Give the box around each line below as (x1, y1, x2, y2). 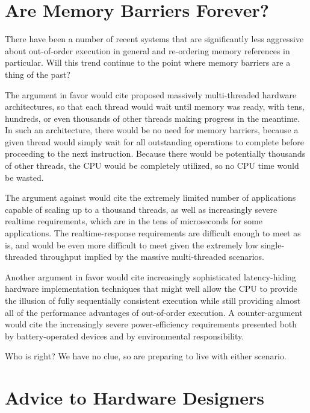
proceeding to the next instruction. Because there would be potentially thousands (5, 147, 306, 160)
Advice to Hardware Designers (5, 385, 265, 410)
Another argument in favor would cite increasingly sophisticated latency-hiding (5, 270, 296, 283)
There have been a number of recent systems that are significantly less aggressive (5, 33, 304, 45)
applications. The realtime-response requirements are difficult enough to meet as (5, 227, 301, 239)
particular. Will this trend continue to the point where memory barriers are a (5, 56, 291, 69)
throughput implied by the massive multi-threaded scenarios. (40, 250, 264, 263)
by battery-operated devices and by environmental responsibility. (5, 329, 244, 342)
